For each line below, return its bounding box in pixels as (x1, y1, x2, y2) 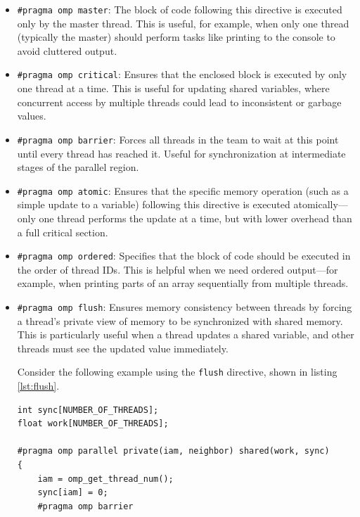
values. (17, 108, 46, 123)
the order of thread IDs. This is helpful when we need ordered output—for (17, 262, 338, 276)
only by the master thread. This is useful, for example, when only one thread (17, 15, 349, 30)
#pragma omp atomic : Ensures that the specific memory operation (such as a (17, 183, 349, 198)
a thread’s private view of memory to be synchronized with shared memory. (17, 313, 343, 328)
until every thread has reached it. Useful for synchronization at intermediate (17, 146, 346, 160)
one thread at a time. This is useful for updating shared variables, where (17, 81, 330, 96)
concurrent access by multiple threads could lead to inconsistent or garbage (17, 94, 342, 109)
